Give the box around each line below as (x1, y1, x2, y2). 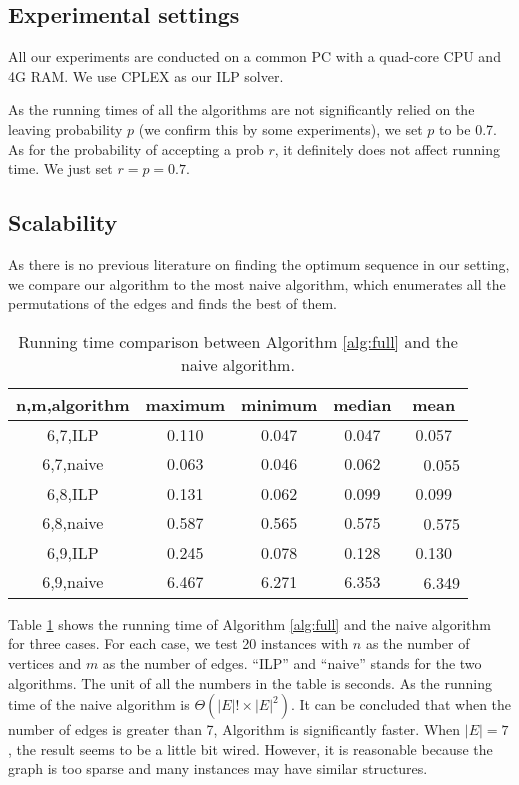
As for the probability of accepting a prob (8, 138, 264, 159)
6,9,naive (42, 570, 104, 594)
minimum (241, 392, 318, 416)
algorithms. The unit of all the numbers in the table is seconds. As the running (8, 672, 492, 693)
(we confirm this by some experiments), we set (138, 118, 423, 139)
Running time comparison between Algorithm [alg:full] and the (18, 329, 458, 353)
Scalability (8, 207, 118, 238)
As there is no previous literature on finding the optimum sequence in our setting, (8, 253, 510, 274)
